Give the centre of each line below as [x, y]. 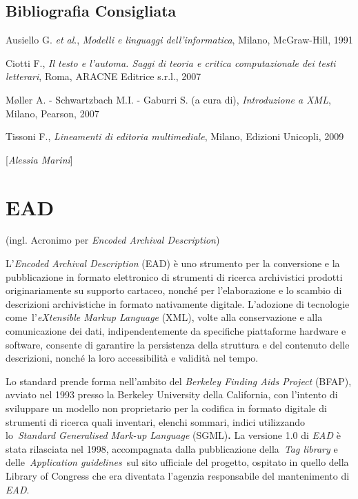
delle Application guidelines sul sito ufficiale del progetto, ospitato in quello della [177, 462]
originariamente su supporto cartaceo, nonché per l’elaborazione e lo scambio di [174, 290]
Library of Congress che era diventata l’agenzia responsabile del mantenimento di [178, 475]
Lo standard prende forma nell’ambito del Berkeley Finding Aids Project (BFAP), [179, 381]
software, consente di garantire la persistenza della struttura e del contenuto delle [178, 344]
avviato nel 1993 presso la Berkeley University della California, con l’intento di [172, 394]
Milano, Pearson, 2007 [52, 113]
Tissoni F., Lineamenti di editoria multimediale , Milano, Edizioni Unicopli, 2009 [175, 136]
